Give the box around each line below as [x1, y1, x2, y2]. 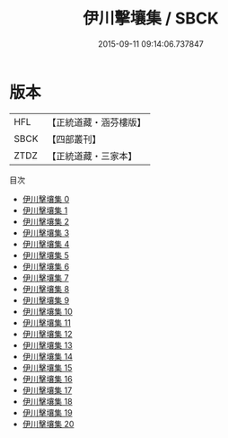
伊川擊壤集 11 [22, 317, 72, 328]
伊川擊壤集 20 [22, 418, 75, 429]
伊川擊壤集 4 [22, 238, 70, 249]
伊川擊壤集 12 [22, 328, 73, 339]
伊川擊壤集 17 [22, 384, 73, 396]
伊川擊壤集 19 [22, 407, 74, 418]
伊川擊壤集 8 [22, 283, 70, 294]
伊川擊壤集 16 [22, 373, 74, 384]
